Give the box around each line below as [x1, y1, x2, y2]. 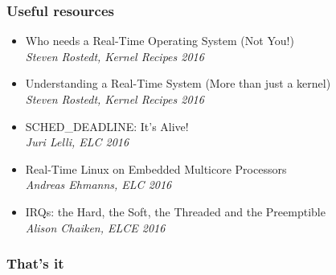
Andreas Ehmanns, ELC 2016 [25, 176, 172, 193]
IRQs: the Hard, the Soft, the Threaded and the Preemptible [25, 203, 326, 220]
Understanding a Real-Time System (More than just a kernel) [25, 75, 331, 92]
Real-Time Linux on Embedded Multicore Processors [25, 160, 287, 177]
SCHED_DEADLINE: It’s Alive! [25, 117, 189, 134]
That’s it [6, 253, 64, 273]
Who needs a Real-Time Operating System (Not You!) [25, 32, 294, 49]
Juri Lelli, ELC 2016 [25, 133, 129, 150]
